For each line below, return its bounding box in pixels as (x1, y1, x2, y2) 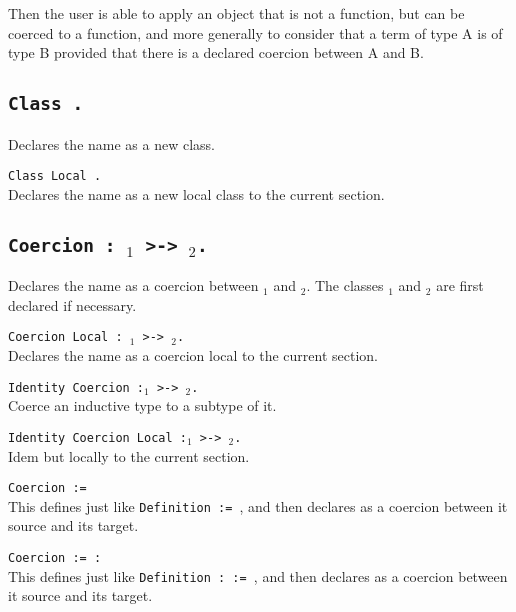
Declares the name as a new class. (8, 133, 215, 154)
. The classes (306, 275, 384, 296)
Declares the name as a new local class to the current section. (8, 183, 385, 204)
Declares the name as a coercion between (8, 275, 259, 296)
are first (436, 275, 484, 296)
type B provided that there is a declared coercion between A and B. (8, 42, 424, 63)
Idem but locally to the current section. (8, 445, 250, 466)
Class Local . (8, 169, 102, 184)
